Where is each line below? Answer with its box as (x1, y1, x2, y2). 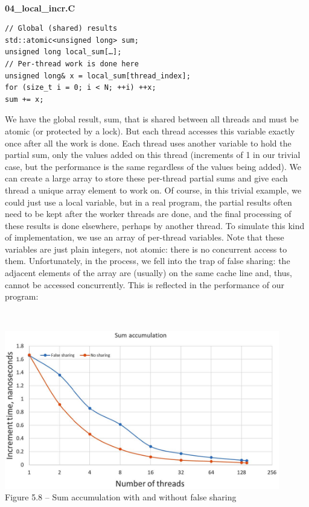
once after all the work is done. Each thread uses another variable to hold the (5, 136, 291, 149)
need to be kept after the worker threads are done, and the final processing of (5, 207, 291, 220)
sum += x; (5, 95, 44, 104)
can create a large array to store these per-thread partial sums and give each (5, 172, 288, 184)
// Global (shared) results (5, 24, 118, 33)
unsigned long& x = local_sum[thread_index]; (5, 71, 191, 80)
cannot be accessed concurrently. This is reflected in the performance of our (5, 278, 284, 291)
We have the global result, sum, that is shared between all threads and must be (5, 113, 299, 125)
